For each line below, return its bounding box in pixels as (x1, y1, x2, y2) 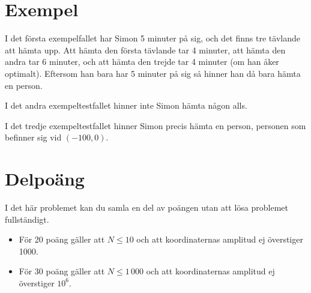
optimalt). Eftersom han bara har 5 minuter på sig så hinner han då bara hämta (5, 67, 301, 79)
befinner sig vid (5, 131, 62, 143)
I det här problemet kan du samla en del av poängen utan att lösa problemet (5, 201, 288, 213)
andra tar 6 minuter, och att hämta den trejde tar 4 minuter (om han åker (5, 55, 279, 68)
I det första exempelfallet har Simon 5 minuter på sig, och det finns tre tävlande (5, 32, 300, 44)
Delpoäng (5, 166, 85, 191)
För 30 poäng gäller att (19, 265, 105, 277)
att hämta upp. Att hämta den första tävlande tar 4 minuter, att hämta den (5, 43, 286, 56)
